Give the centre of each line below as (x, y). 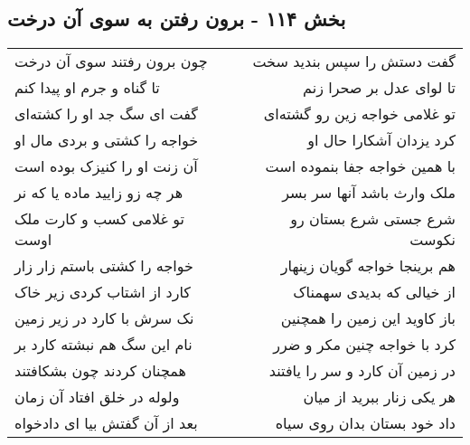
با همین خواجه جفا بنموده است (360, 166)
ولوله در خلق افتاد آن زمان (97, 397)
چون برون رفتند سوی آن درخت (111, 62)
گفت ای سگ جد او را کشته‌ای (106, 114)
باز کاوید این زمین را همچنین (368, 318)
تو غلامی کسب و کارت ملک (99, 219)
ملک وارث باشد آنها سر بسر (369, 193)
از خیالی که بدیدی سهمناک (374, 292)
